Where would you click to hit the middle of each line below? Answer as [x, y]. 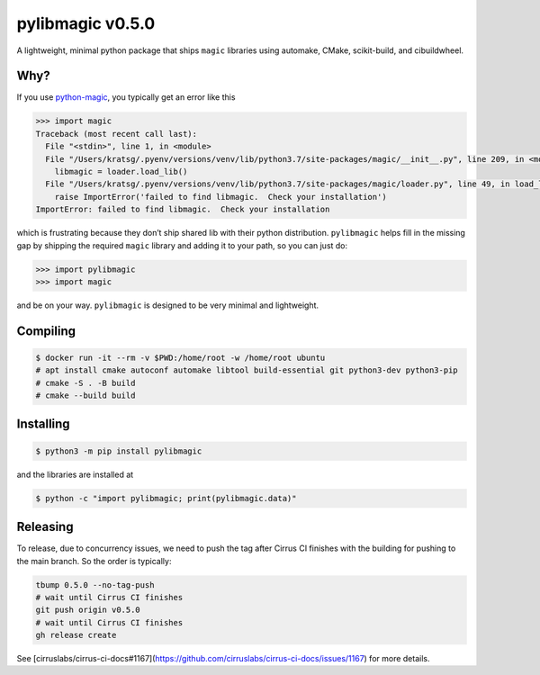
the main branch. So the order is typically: [94, 561]
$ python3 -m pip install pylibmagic [119, 451]
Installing [44, 424]
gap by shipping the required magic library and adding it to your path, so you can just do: [182, 245]
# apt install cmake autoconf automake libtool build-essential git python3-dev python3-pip [247, 370]
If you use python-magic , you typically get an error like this [126, 97]
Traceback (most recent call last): [117, 134]
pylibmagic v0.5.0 [86, 23]
